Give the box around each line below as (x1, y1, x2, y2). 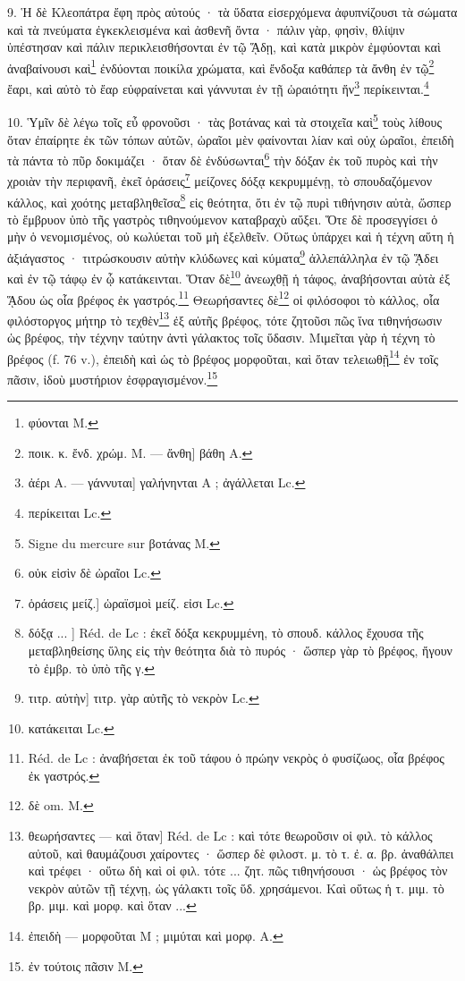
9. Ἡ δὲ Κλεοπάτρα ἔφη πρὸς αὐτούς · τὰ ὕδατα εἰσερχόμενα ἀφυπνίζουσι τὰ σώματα (7, 3, 458, 21)
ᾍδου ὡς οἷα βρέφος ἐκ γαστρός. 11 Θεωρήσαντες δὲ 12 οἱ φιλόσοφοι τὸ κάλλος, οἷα (7, 287, 440, 309)
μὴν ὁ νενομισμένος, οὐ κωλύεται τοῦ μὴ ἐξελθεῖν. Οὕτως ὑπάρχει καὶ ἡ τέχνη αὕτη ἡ (7, 227, 454, 246)
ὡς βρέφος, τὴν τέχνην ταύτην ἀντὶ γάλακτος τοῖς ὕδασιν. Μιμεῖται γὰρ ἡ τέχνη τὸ (7, 328, 435, 347)
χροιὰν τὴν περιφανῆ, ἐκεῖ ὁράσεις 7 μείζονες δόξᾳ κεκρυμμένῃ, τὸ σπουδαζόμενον (7, 169, 433, 190)
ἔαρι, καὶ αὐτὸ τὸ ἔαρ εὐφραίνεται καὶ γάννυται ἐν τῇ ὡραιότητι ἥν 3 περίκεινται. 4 (7, 77, 429, 97)
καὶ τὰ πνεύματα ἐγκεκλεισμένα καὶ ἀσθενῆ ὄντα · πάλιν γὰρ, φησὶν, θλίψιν (7, 20, 405, 38)
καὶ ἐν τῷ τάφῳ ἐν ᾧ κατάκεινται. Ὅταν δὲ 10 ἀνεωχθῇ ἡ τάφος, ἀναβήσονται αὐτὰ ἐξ (7, 266, 451, 287)
